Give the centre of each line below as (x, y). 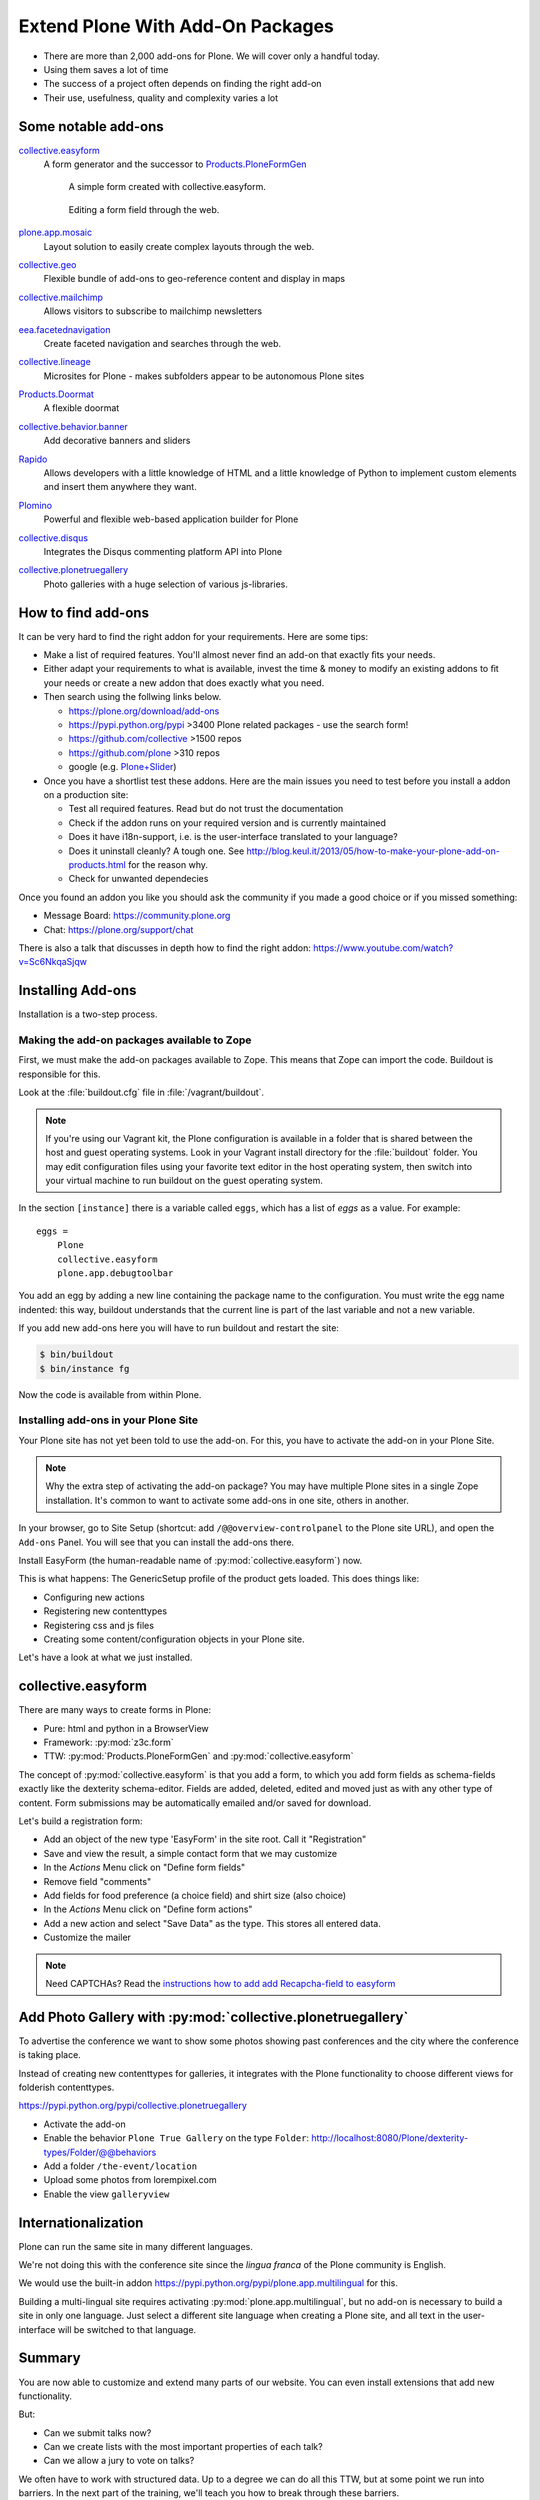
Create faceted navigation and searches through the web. (162, 343)
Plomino (35, 505)
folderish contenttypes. (66, 2087)
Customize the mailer (87, 1937)
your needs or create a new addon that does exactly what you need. (184, 682)
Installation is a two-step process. (88, 1014)
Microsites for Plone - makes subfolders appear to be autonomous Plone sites (204, 376)
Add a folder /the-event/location (120, 2166)
